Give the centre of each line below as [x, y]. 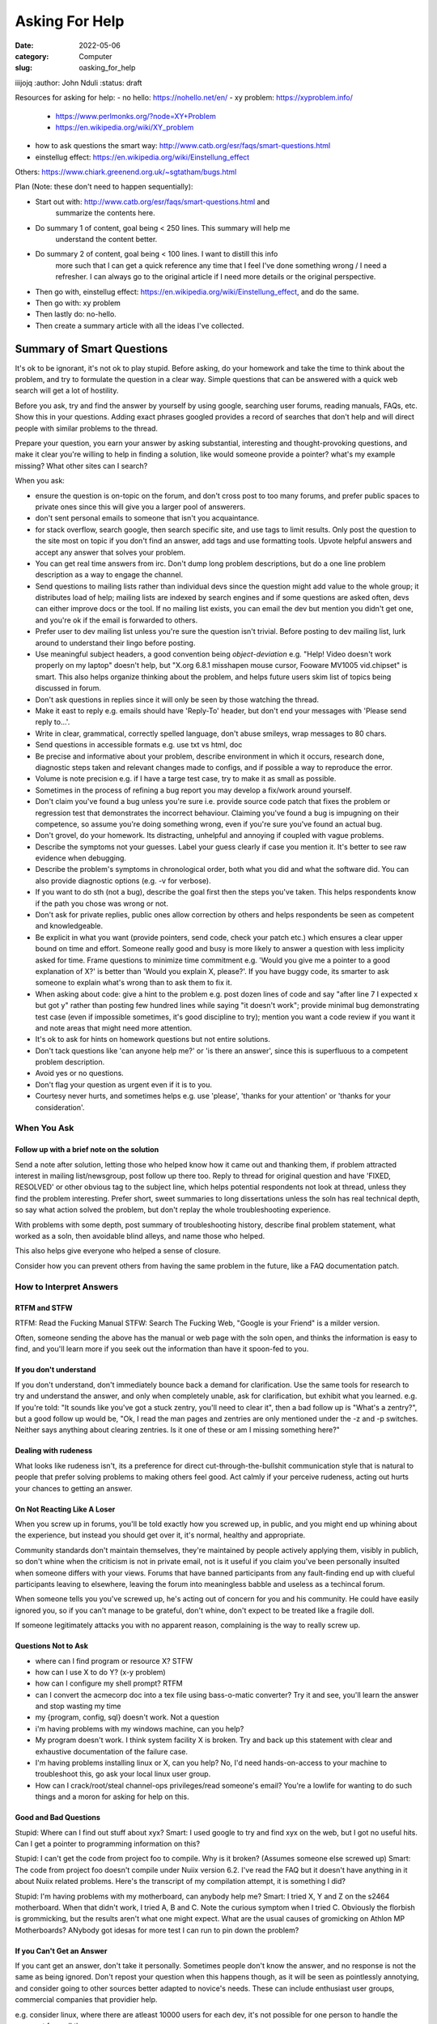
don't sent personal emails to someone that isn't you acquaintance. [147, 518]
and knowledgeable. [69, 926]
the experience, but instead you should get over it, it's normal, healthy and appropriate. [160, 1535]
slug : [23, 68]
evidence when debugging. [81, 858]
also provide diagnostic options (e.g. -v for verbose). [123, 880]
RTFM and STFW [44, 1308]
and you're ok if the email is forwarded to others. [117, 620]
